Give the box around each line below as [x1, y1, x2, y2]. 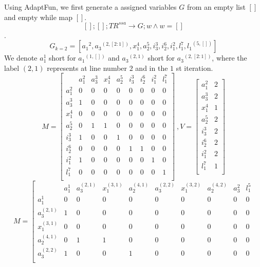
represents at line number [47, 62, 127, 73]
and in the [135, 62, 168, 73]
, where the [212, 52, 247, 63]
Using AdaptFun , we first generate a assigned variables [4, 2, 177, 12]
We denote [4, 52, 38, 63]
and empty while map [4, 11, 72, 22]
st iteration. [176, 62, 213, 73]
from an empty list [187, 2, 246, 12]
